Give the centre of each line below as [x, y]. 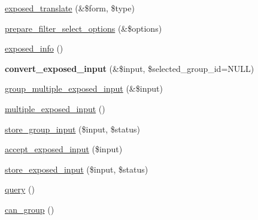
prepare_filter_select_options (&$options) [84, 28]
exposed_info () [34, 48]
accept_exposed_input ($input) [64, 149]
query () [20, 189]
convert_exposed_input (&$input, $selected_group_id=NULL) [130, 68]
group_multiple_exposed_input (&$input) [84, 88]
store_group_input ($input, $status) [72, 129]
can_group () [30, 209]
